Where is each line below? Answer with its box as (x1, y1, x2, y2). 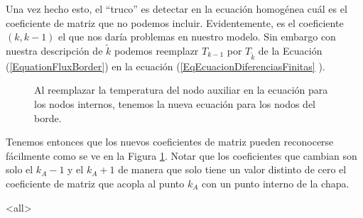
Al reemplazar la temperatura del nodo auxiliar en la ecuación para (34, 82, 328, 97)
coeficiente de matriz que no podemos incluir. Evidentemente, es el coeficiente (6, 15, 344, 30)
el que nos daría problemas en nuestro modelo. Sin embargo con (58, 29, 336, 44)
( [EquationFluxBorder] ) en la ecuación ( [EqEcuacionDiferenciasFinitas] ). (6, 58, 325, 73)
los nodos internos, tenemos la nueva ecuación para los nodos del (34, 96, 316, 111)
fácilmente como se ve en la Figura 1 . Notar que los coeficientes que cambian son (6, 148, 357, 163)
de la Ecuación (258, 43, 323, 58)
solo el (6, 162, 33, 177)
